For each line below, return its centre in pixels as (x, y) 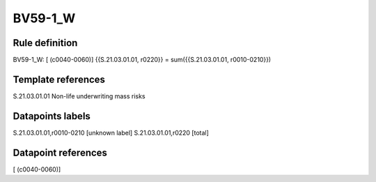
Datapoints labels (52, 116)
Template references (59, 79)
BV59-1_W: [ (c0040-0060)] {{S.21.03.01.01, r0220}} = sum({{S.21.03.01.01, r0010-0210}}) (142, 60)
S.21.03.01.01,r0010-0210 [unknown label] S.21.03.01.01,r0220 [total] (111, 132)
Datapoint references (60, 152)
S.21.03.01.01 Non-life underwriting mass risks (79, 96)
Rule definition (45, 43)
